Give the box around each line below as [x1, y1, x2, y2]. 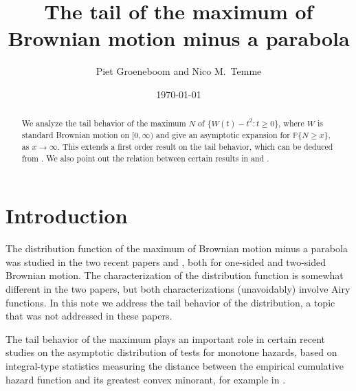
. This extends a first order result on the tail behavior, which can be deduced [57, 140, 333, 152]
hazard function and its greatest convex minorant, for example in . [5, 372, 286, 386]
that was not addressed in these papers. [5, 309, 173, 323]
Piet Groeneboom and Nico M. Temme [96, 64, 262, 78]
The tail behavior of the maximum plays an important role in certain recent [5, 331, 325, 346]
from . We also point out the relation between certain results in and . [21, 152, 269, 164]
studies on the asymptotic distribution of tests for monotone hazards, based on [5, 345, 337, 359]
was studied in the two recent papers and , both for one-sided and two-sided [5, 254, 326, 269]
